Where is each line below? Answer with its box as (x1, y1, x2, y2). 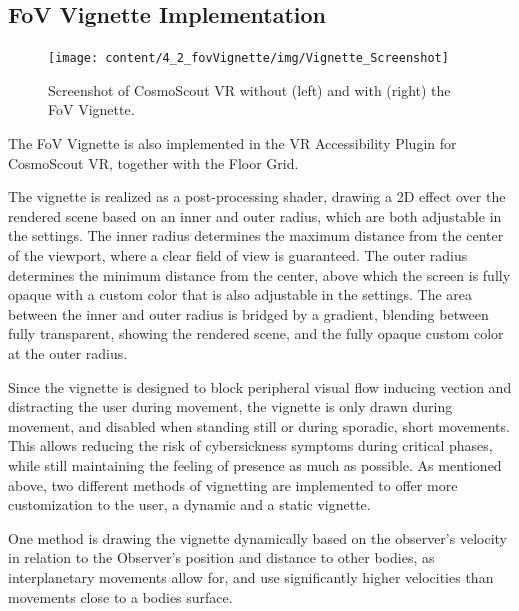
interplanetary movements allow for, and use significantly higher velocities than (8, 566, 494, 587)
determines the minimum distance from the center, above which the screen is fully (8, 264, 511, 285)
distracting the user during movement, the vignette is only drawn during (8, 396, 453, 417)
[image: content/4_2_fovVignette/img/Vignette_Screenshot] (48, 51, 449, 66)
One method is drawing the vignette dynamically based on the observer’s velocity (8, 527, 507, 548)
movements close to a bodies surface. (8, 586, 233, 607)
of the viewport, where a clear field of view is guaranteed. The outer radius (8, 245, 468, 266)
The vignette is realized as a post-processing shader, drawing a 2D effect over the (8, 186, 506, 207)
